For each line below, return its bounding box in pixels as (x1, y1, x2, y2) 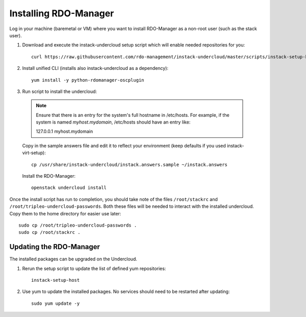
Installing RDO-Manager (9, 8, 114, 19)
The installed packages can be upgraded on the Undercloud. (9, 256, 137, 262)
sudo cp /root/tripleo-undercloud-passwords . (18, 222, 137, 228)
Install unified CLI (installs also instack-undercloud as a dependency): (22, 65, 168, 71)
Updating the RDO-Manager (9, 242, 100, 251)
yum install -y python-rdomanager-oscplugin (31, 77, 145, 83)
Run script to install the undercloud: (22, 88, 97, 94)
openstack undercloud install (31, 185, 107, 191)
